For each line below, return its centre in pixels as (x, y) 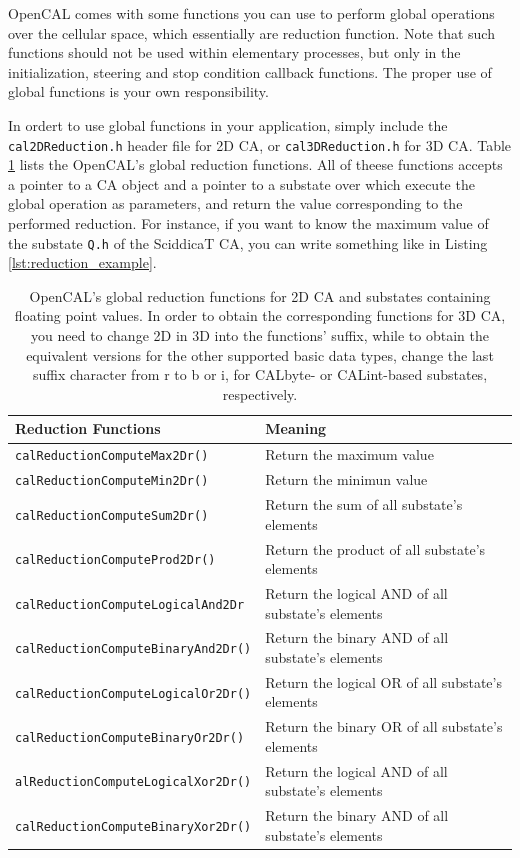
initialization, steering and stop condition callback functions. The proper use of (250, 71)
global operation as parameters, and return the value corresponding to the (235, 203)
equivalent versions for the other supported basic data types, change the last (260, 354)
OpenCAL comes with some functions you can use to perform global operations (251, 13)
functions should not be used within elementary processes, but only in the (234, 52)
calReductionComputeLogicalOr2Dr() (133, 693)
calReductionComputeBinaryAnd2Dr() (133, 649)
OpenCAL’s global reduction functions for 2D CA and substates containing (260, 295)
